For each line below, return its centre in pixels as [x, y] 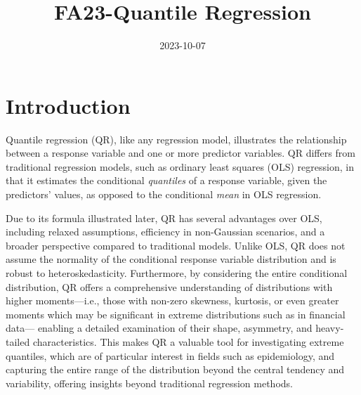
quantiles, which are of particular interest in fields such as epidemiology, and [170, 355]
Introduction [68, 105]
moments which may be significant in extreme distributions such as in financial [176, 314]
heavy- [330, 328]
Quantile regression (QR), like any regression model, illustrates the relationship [176, 139]
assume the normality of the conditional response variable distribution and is [171, 259]
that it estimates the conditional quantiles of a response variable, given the [166, 180]
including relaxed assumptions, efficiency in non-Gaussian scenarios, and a [165, 232]
